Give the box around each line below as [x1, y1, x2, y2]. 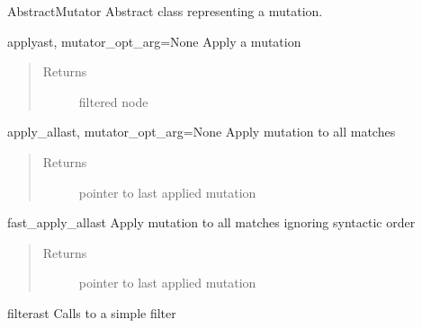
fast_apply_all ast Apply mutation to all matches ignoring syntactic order [7, 213, 416, 232]
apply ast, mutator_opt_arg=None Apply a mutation [7, 31, 301, 50]
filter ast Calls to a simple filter [7, 303, 176, 322]
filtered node [78, 92, 148, 111]
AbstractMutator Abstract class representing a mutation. [7, 2, 323, 20]
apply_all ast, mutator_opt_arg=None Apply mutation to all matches [7, 122, 396, 141]
